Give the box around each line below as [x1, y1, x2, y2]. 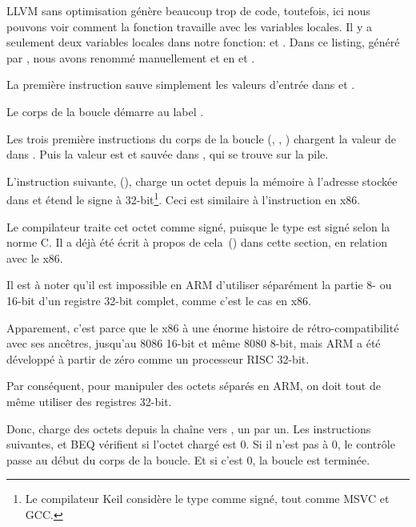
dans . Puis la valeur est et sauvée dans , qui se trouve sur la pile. [6, 146, 329, 163]
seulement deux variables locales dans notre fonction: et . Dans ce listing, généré [6, 34, 400, 50]
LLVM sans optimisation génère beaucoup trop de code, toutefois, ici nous [6, 2, 370, 18]
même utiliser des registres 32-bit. [6, 392, 172, 409]
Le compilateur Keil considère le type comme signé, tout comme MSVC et [25, 490, 390, 507]
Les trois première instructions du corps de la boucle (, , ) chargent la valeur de [6, 130, 396, 147]
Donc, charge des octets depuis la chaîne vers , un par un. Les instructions [6, 420, 371, 436]
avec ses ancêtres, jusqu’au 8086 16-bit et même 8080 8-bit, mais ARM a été [6, 335, 381, 352]
